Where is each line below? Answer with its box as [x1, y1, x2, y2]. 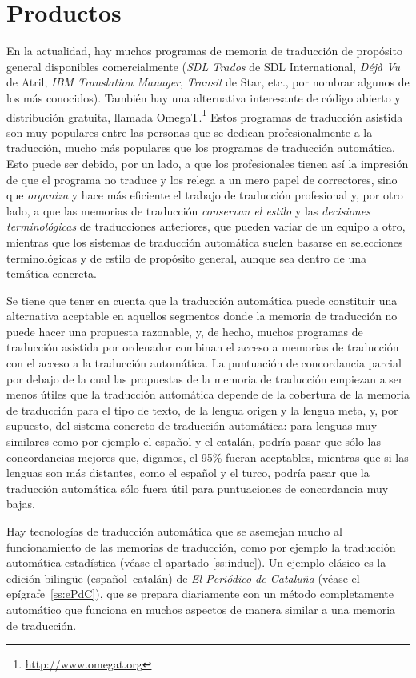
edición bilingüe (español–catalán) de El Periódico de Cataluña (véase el [6, 569, 360, 586]
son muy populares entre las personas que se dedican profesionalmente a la [6, 123, 373, 140]
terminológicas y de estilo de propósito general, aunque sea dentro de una [6, 249, 367, 266]
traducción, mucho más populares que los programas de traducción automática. [6, 139, 395, 156]
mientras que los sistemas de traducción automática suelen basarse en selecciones [6, 233, 403, 250]
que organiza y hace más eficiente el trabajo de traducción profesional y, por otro [6, 187, 403, 203]
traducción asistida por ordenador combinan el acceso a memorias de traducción [6, 339, 399, 355]
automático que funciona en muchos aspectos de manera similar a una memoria [6, 600, 396, 617]
